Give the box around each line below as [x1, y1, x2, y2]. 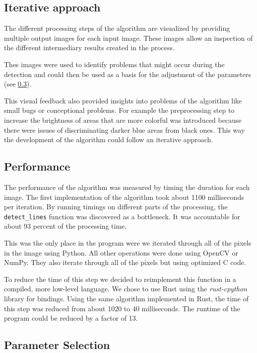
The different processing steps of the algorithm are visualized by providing [4, 23, 230, 33]
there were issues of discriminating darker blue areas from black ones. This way [4, 124, 245, 135]
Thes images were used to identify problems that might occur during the [4, 59, 225, 69]
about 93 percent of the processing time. [4, 221, 127, 231]
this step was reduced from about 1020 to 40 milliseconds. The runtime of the [4, 303, 241, 313]
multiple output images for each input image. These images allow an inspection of [4, 32, 253, 43]
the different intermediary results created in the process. [4, 42, 175, 53]
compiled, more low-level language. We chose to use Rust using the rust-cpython [4, 283, 247, 294]
